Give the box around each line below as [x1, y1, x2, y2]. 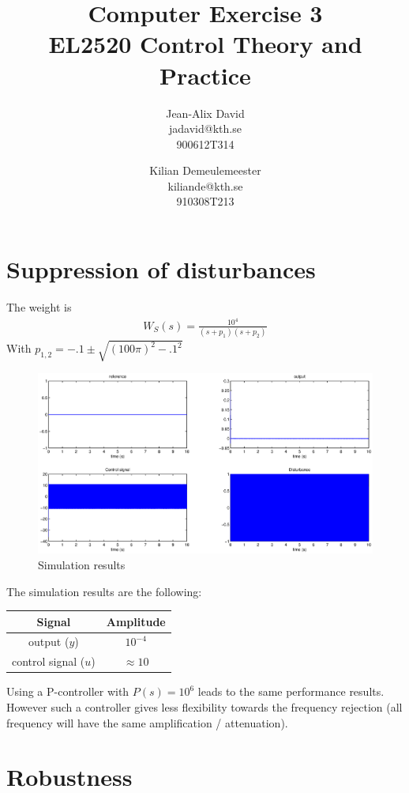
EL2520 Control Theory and [48, 28, 362, 60]
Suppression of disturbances [6, 253, 316, 285]
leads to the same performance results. [197, 683, 385, 700]
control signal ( [12, 653, 85, 670]
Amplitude [106, 613, 166, 629]
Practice [159, 59, 251, 91]
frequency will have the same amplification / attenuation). [6, 714, 288, 731]
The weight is [6, 299, 72, 315]
